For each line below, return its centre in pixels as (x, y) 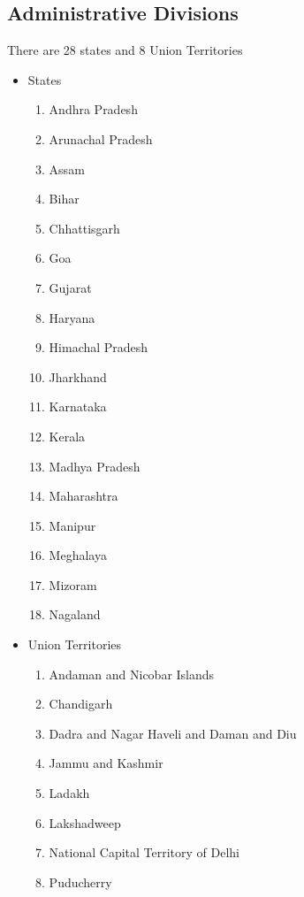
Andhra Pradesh (93, 109)
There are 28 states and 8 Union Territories (125, 50)
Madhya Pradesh (95, 466)
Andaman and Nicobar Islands (132, 674)
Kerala (67, 436)
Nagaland (75, 614)
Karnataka (78, 406)
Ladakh (69, 793)
